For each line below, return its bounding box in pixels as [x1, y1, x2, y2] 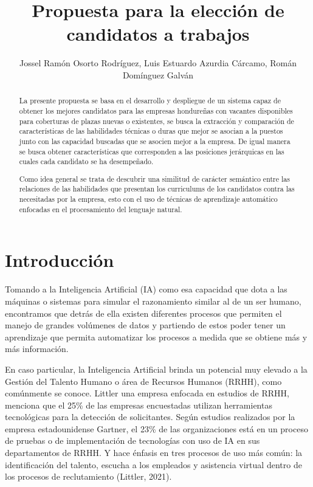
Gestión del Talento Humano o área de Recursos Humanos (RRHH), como [5, 375, 282, 387]
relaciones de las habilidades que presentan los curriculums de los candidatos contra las [19, 184, 295, 194]
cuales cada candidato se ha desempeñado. [19, 156, 154, 167]
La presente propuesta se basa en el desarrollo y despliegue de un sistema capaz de [19, 95, 281, 106]
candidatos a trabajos [66, 21, 250, 46]
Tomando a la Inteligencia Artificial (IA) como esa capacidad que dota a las [5, 283, 287, 295]
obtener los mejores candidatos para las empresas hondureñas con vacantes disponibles [19, 105, 293, 116]
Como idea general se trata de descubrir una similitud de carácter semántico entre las [19, 173, 290, 184]
